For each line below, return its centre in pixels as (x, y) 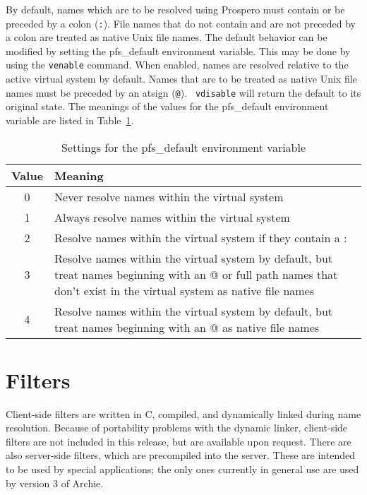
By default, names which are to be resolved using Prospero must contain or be (175, 9)
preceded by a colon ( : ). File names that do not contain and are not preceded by (181, 23)
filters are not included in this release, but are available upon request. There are (179, 441)
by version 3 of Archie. (55, 483)
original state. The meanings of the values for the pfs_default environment (167, 106)
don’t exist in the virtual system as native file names (185, 290)
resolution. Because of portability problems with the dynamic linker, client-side (177, 428)
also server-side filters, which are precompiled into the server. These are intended (180, 455)
